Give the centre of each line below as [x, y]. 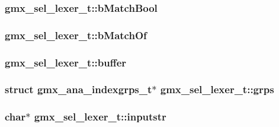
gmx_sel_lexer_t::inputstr [100, 117]
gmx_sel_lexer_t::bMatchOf [76, 35]
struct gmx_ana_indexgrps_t [78, 89]
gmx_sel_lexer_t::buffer [66, 62]
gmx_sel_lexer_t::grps [217, 89]
